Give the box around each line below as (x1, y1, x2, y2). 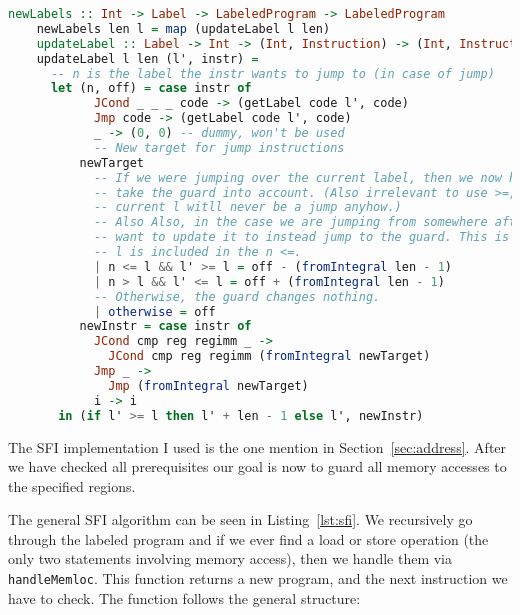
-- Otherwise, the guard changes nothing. (93, 289, 381, 304)
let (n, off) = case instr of (50, 81, 252, 96)
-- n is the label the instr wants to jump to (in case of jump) (50, 66, 495, 81)
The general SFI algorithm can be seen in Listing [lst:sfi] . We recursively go (8, 509, 473, 530)
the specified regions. (8, 475, 136, 496)
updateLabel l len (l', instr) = (36, 51, 259, 66)
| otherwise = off (93, 304, 216, 319)
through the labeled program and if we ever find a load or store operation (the (8, 528, 489, 549)
